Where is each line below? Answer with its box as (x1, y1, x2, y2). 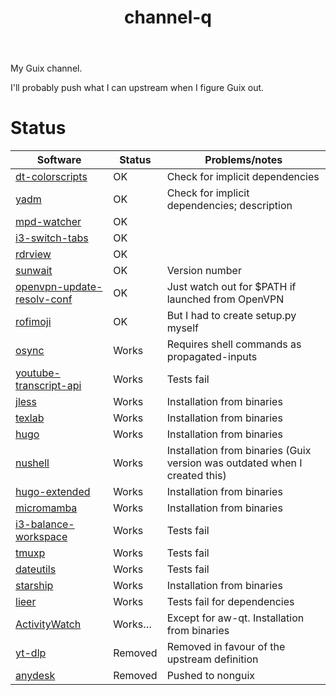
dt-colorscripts (15, 170, 88, 184)
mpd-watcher (15, 215, 82, 229)
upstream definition (166, 652, 259, 666)
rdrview (15, 247, 52, 261)
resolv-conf (15, 292, 73, 306)
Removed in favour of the (166, 640, 286, 654)
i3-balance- (15, 517, 75, 531)
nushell (15, 456, 50, 470)
